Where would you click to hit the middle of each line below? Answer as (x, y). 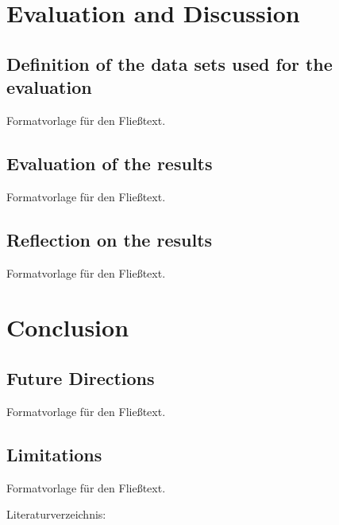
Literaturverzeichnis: (56, 514)
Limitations (54, 454)
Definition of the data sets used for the (169, 63)
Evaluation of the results (110, 163)
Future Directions (81, 377)
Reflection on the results (110, 239)
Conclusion (68, 327)
